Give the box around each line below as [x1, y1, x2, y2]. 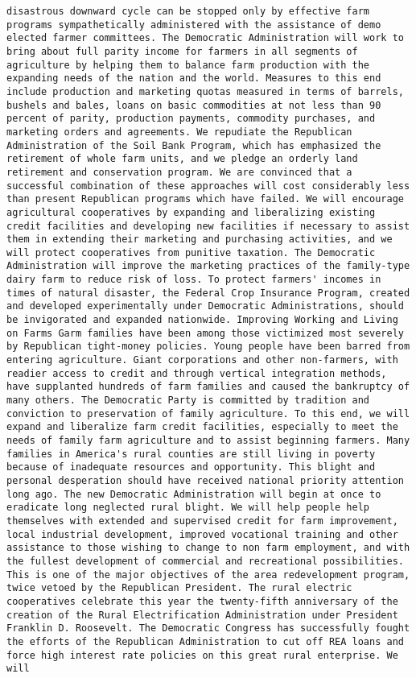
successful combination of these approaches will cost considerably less [6, 180, 410, 192]
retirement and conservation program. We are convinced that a [6, 166, 352, 178]
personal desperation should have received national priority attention [6, 474, 404, 486]
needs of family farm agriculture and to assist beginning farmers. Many [6, 435, 410, 446]
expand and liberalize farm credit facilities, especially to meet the [6, 421, 398, 433]
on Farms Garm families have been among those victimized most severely [6, 327, 404, 339]
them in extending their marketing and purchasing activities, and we [6, 234, 393, 246]
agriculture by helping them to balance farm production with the [6, 59, 370, 71]
